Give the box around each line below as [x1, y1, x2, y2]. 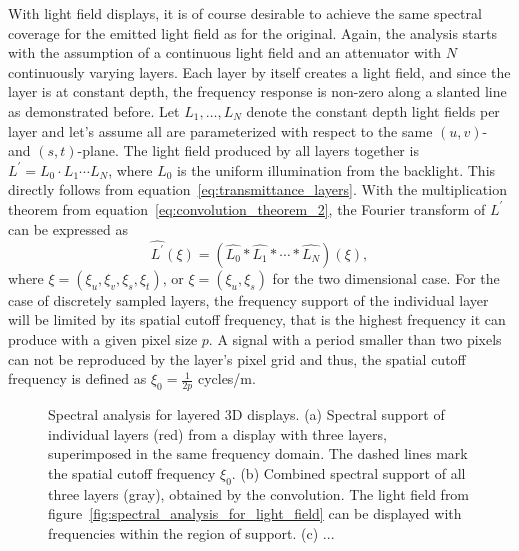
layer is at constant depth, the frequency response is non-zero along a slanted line [8, 81, 507, 102]
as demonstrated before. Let [8, 100, 180, 121]
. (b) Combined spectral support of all [231, 462, 466, 483]
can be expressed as [8, 218, 129, 239]
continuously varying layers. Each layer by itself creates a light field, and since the [8, 61, 511, 82]
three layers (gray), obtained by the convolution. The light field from [48, 483, 470, 504]
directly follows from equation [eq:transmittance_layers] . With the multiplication [8, 179, 507, 200]
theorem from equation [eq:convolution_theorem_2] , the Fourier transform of [8, 198, 486, 219]
